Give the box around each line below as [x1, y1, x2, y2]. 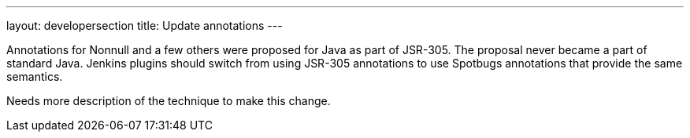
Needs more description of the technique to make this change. [6, 94, 331, 107]
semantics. [6, 70, 63, 83]
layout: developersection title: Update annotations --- [6, 19, 283, 32]
